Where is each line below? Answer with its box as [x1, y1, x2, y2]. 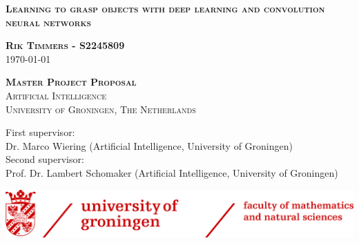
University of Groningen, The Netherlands [6, 101, 196, 116]
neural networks [6, 14, 91, 29]
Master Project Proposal [6, 75, 137, 89]
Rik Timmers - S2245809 [6, 38, 125, 52]
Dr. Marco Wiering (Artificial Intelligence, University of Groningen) [6, 138, 293, 153]
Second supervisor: [6, 152, 84, 166]
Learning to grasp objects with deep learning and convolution [6, 1, 325, 15]
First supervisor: [6, 125, 75, 139]
